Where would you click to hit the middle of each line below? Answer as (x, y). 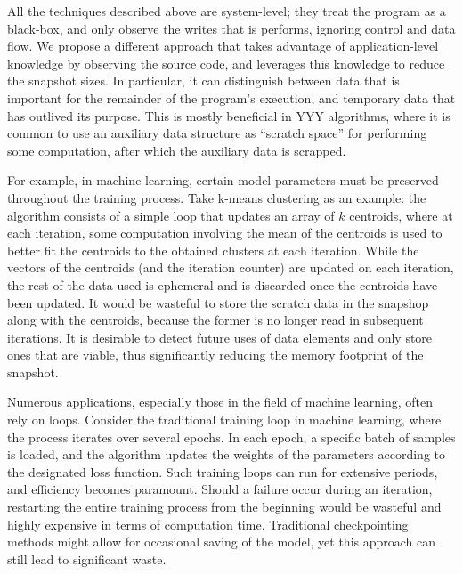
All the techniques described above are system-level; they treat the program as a (227, 11)
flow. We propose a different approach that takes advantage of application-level (223, 46)
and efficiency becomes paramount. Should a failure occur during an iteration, (220, 489)
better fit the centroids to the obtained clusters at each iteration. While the (213, 250)
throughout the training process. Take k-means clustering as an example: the (217, 197)
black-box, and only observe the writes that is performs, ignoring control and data (231, 28)
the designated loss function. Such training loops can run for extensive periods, (223, 471)
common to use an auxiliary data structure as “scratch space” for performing (217, 133)
